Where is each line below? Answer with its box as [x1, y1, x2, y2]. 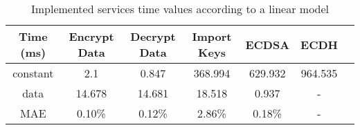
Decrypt [130, 28, 176, 44]
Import [192, 28, 232, 44]
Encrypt [69, 28, 114, 44]
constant [12, 65, 54, 81]
